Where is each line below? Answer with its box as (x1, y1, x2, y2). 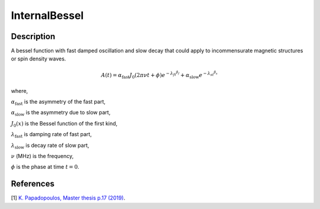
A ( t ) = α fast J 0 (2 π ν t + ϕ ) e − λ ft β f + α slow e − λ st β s (101, 70, 217, 80)
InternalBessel (11, 9, 84, 22)
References (11, 179, 55, 189)
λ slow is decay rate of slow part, (11, 142, 89, 150)
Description (11, 31, 56, 41)
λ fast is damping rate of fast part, (11, 131, 92, 139)
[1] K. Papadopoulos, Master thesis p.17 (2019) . (11, 194, 126, 201)
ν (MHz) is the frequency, (11, 152, 74, 159)
